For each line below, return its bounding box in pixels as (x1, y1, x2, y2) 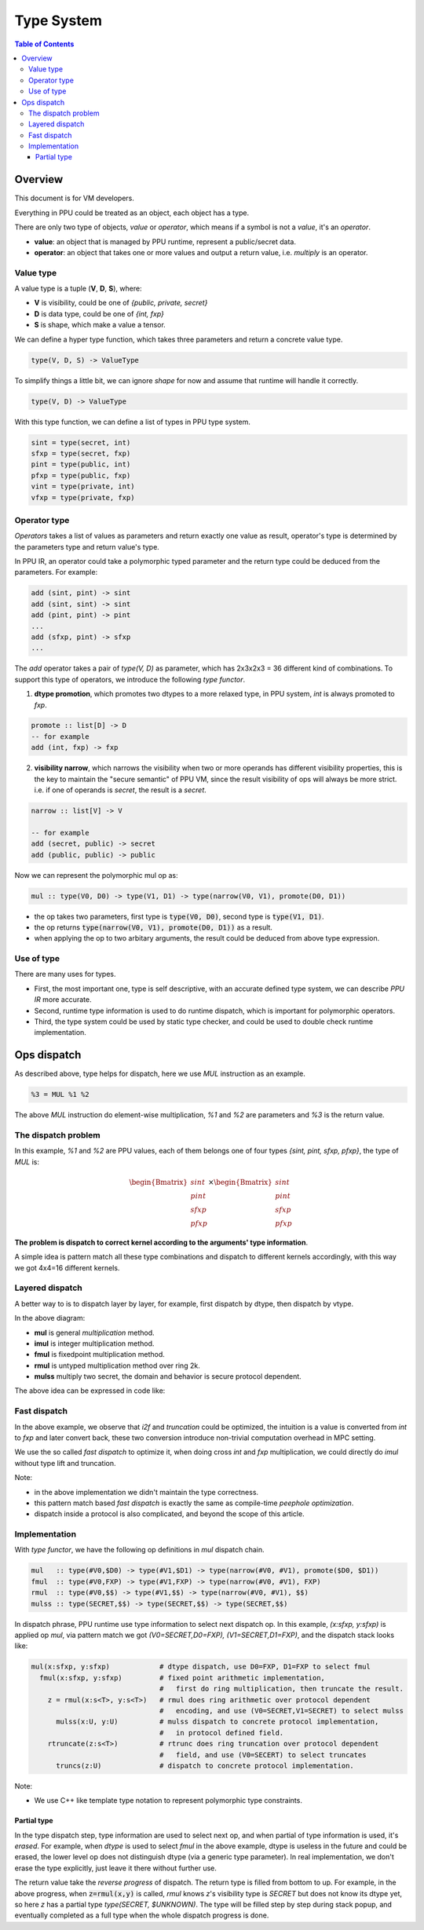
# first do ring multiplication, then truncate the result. (159, 1684, 404, 1694)
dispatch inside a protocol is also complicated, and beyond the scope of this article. (34, 1509, 305, 1519)
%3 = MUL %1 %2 (31, 1090, 90, 1099)
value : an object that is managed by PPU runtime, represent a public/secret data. (34, 236, 296, 247)
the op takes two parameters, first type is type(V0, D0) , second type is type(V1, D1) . (34, 912, 324, 921)
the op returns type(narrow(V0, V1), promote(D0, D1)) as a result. (34, 923, 272, 932)
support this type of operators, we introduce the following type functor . (14, 674, 246, 684)
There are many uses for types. (14, 970, 117, 979)
